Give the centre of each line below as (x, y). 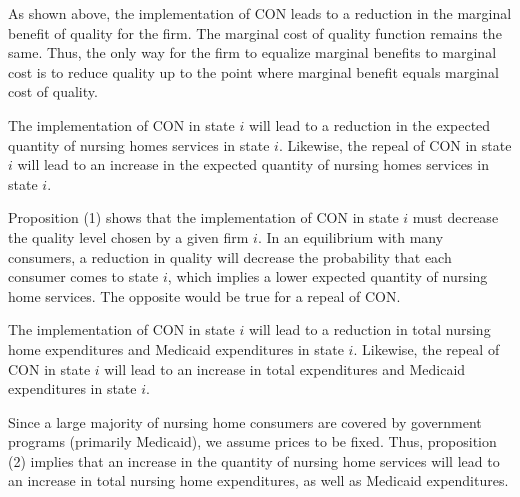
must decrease (455, 217)
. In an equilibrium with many (350, 236)
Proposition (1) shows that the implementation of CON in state (203, 217)
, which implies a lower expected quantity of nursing (327, 276)
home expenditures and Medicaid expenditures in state (176, 348)
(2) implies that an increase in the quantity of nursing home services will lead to (254, 460)
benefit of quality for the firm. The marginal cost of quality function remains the (255, 32)
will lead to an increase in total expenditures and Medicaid (285, 368)
